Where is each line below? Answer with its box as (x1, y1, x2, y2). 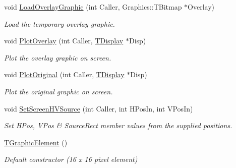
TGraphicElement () (4, 137, 68, 147)
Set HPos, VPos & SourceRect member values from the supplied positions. (4, 120, 232, 131)
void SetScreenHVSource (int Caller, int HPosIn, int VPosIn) (4, 103, 193, 114)
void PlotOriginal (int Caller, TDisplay (4, 69, 125, 80)
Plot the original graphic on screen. (4, 86, 113, 96)
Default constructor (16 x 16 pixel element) (4, 154, 138, 164)
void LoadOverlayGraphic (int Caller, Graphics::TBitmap (4, 2, 182, 12)
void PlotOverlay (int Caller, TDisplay (4, 35, 124, 46)
